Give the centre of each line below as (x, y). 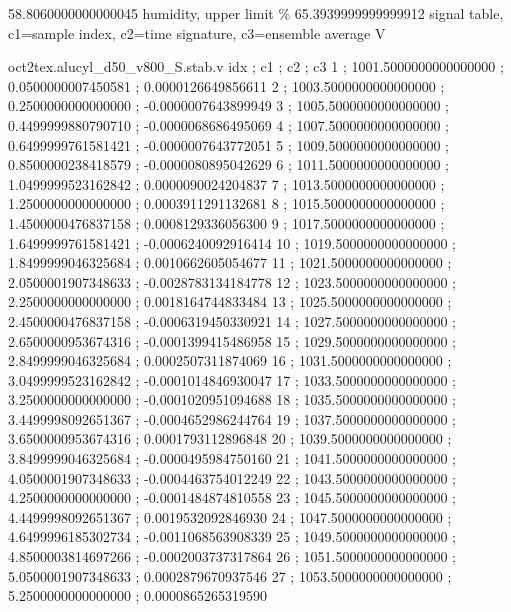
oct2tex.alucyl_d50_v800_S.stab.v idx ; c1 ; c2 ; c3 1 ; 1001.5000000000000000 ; (256, 66)
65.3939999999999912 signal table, (399, 13)
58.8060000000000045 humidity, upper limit (141, 13)
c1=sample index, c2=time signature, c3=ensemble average (189, 32)
